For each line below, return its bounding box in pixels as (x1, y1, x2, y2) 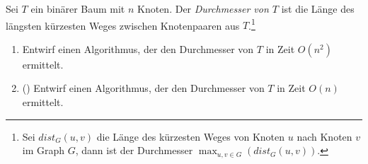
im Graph (22, 143, 65, 158)
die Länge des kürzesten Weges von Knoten (96, 129, 285, 143)
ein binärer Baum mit (30, 1, 125, 16)
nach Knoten (297, 129, 352, 143)
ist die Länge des (281, 1, 355, 16)
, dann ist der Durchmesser (75, 143, 193, 158)
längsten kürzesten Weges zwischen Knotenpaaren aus (6, 18, 240, 33)
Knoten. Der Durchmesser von (137, 1, 269, 16)
